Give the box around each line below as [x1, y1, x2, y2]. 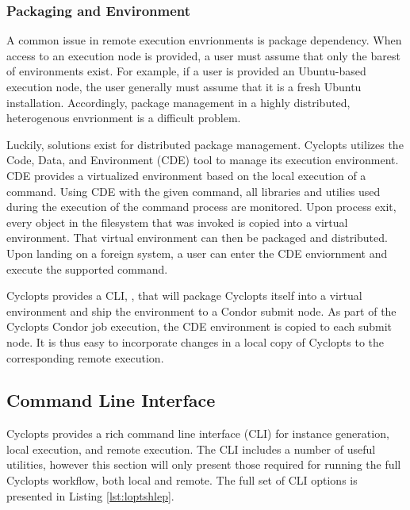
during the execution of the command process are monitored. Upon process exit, [6, 198, 397, 215]
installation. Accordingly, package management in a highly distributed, [6, 94, 351, 110]
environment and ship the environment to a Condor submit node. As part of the [6, 302, 397, 319]
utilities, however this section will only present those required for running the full [6, 456, 401, 473]
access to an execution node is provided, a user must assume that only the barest [6, 47, 400, 63]
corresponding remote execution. [6, 349, 164, 366]
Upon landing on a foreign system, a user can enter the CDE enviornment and [6, 244, 388, 261]
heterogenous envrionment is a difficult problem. [6, 109, 241, 126]
